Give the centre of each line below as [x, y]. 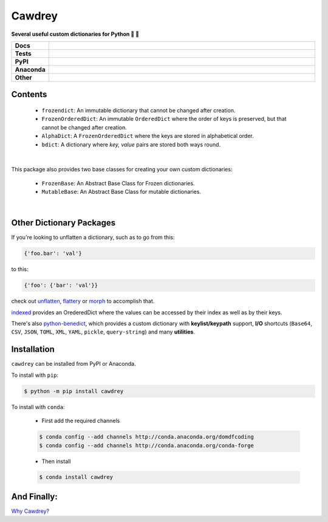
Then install [56, 461]
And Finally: [34, 496]
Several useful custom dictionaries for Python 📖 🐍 [75, 34]
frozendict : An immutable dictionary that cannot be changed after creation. [138, 110]
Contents [29, 94]
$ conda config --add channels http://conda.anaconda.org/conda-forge [147, 445]
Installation [33, 349]
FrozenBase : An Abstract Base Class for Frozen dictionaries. [118, 183]
